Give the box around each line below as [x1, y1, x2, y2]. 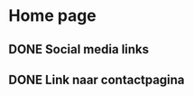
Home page [8, 5, 96, 26]
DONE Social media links [8, 42, 150, 57]
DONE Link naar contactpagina [8, 72, 186, 87]
